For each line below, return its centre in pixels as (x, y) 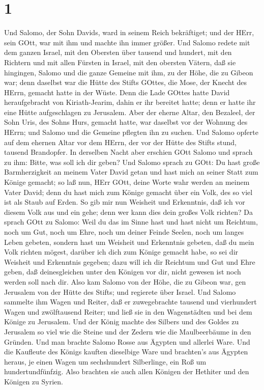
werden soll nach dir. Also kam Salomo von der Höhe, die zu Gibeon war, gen (125, 281)
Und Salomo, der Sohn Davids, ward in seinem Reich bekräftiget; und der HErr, (129, 32)
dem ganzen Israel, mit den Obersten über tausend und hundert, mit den (118, 52)
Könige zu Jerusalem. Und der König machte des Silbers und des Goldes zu (122, 322)
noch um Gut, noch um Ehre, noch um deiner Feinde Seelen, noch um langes (124, 232)
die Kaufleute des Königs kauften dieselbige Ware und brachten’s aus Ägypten (126, 352)
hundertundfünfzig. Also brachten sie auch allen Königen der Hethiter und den (127, 371)
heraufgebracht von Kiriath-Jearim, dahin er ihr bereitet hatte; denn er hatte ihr (130, 102)
